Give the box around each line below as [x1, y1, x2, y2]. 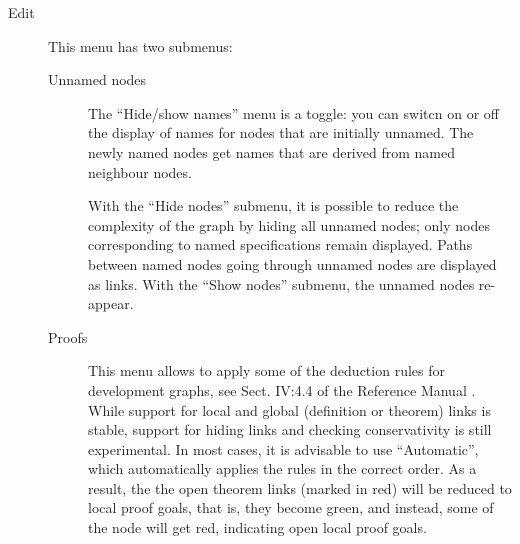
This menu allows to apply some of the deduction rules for [88, 360, 445, 381]
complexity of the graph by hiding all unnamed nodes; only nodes [88, 214, 490, 235]
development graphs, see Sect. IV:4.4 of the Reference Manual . [88, 379, 476, 400]
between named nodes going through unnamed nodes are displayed [88, 253, 497, 274]
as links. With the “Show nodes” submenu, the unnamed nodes [88, 273, 475, 294]
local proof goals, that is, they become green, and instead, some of [88, 497, 494, 518]
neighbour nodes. [88, 161, 192, 182]
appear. [88, 293, 134, 314]
